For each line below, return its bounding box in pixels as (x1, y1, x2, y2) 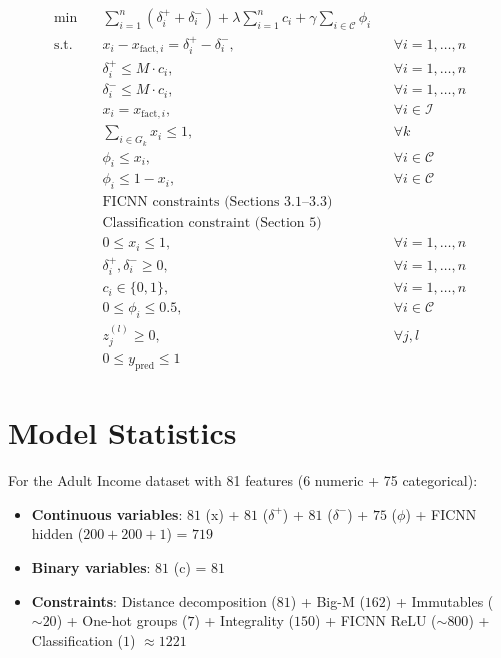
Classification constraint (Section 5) (102, 216, 322, 231)
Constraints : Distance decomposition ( (31, 590, 277, 611)
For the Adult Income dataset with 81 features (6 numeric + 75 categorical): (8, 470, 478, 491)
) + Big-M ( (290, 590, 365, 611)
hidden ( (31, 523, 84, 544)
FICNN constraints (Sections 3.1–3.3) (102, 195, 333, 210)
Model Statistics (8, 412, 237, 453)
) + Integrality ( (194, 610, 295, 631)
